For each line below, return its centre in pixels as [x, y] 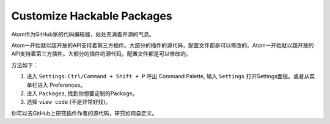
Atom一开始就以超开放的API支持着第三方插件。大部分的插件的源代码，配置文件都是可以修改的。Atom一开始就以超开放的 [163, 45]
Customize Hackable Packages [92, 16]
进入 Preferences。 [61, 85]
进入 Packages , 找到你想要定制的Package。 [82, 93]
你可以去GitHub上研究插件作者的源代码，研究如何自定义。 [84, 113]
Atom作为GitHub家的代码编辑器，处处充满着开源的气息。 [83, 34]
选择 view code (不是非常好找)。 [69, 102]
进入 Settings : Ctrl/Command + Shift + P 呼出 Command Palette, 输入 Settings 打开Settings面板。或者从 [168, 76]
